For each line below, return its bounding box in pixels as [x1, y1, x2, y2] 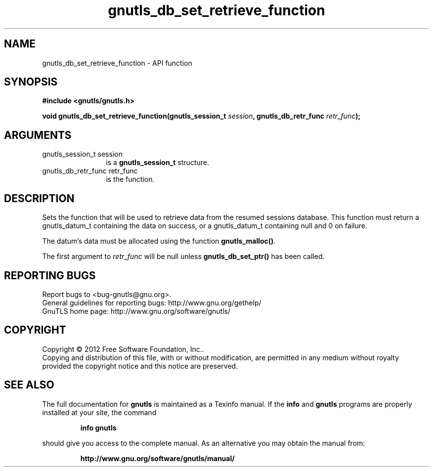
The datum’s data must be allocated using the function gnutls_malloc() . [42, 237, 276, 246]
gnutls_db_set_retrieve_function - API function [42, 58, 192, 67]
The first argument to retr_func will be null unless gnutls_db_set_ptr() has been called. [42, 252, 325, 261]
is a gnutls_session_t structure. [106, 158, 209, 167]
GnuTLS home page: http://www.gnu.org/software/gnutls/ [42, 306, 230, 315]
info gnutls [80, 423, 117, 432]
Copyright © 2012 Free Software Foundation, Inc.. [42, 344, 204, 353]
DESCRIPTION [4, 192, 75, 205]
